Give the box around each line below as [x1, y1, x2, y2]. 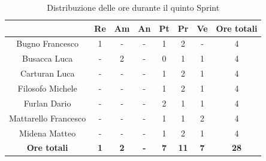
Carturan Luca [20, 67, 75, 80]
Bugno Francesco [16, 37, 78, 50]
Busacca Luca [22, 52, 73, 65]
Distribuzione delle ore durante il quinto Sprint [47, 1, 220, 13]
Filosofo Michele [17, 81, 77, 94]
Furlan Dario [23, 96, 71, 109]
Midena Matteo [19, 126, 76, 139]
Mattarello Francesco [9, 111, 86, 124]
